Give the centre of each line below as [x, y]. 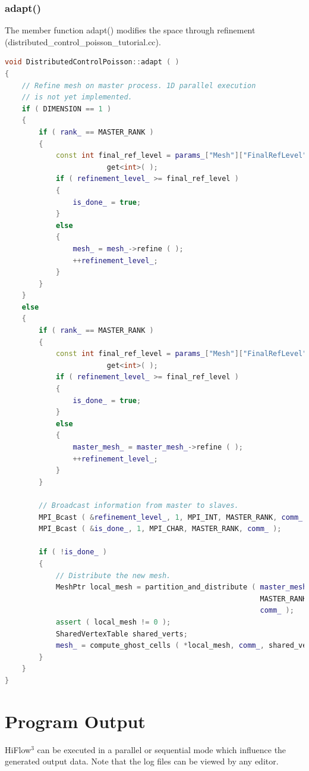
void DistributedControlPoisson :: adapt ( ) [92, 62]
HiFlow [18, 749]
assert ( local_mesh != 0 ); [113, 622]
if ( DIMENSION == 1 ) [67, 109]
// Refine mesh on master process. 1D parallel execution [139, 85]
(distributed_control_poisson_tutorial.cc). [83, 41]
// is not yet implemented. [77, 97]
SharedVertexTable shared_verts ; [122, 634]
